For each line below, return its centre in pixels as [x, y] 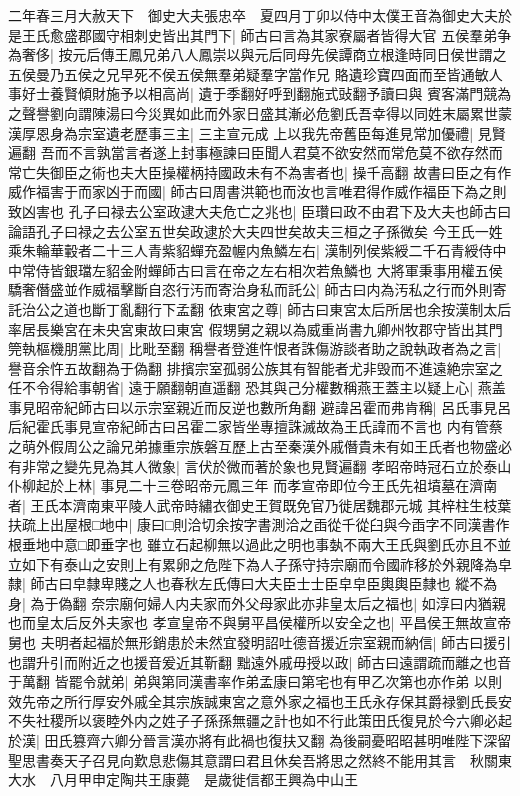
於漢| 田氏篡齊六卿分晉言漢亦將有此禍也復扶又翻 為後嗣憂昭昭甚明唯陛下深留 [260, 739]
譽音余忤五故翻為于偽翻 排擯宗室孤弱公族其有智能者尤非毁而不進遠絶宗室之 [255, 367]
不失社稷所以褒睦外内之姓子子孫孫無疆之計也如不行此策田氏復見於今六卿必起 [260, 720]
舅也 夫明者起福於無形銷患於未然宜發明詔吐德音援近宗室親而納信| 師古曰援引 [260, 642]
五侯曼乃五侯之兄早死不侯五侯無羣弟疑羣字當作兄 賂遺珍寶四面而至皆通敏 [248, 73]
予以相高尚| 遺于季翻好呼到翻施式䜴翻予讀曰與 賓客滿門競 [308, 93]
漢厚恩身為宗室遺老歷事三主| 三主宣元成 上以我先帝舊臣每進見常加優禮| [241, 132]
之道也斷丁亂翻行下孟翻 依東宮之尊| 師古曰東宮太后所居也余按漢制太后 [280, 308]
